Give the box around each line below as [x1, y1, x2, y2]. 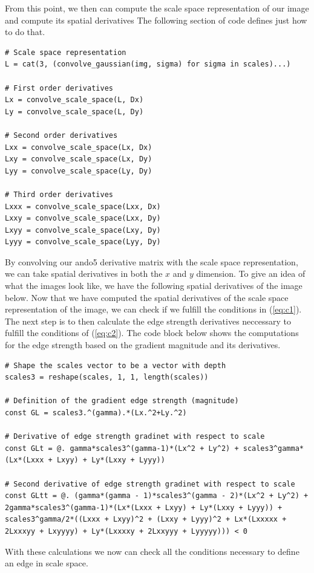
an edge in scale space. [5, 557, 88, 569]
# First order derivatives [5, 83, 113, 92]
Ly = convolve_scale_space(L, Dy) [5, 107, 144, 116]
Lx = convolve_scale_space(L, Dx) [5, 95, 144, 105]
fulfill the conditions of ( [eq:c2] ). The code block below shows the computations [5, 326, 299, 339]
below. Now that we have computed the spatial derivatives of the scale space [5, 291, 289, 303]
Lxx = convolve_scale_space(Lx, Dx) [5, 143, 152, 152]
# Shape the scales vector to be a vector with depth [5, 361, 226, 370]
